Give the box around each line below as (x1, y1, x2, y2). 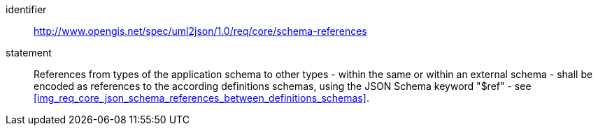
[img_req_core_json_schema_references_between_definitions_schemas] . (34, 92, 369, 104)
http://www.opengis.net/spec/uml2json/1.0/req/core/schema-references (34, 25, 367, 37)
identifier (6, 3, 47, 15)
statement (6, 47, 52, 59)
